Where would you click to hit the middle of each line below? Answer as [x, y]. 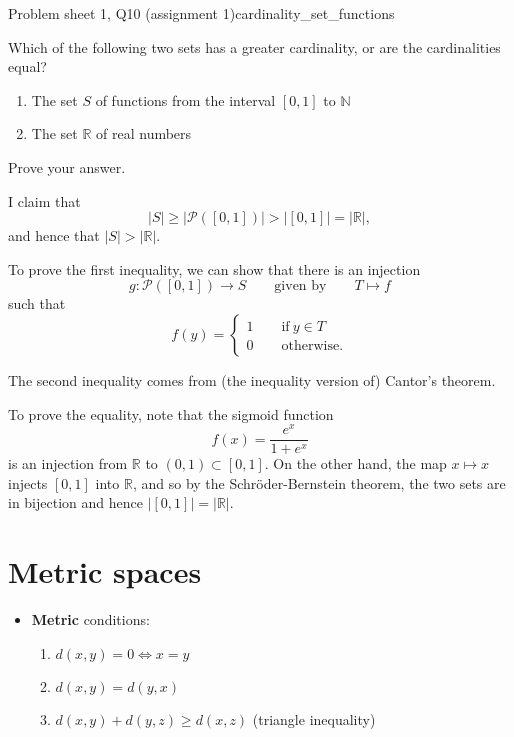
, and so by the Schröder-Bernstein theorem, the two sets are [319, 482]
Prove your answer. [67, 166]
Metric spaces [105, 571]
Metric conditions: [90, 619]
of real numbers [144, 133]
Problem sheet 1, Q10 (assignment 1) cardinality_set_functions [201, 13]
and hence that [54, 235]
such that [37, 303]
